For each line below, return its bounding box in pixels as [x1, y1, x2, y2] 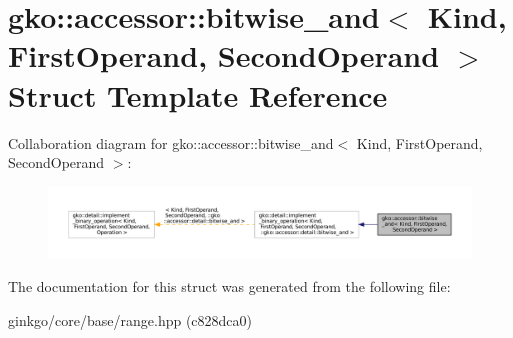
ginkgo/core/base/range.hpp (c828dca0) [8, 309, 253, 330]
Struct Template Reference [8, 74, 388, 115]
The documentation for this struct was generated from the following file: [8, 276, 451, 297]
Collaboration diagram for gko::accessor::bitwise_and [8, 132, 334, 153]
